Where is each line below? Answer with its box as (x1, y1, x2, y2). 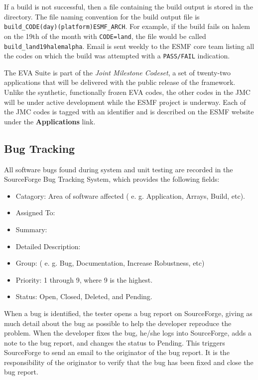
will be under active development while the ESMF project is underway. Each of (4, 96, 246, 107)
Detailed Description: (15, 241, 81, 251)
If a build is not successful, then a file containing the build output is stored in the (4, 1, 253, 11)
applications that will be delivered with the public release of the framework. (4, 77, 236, 87)
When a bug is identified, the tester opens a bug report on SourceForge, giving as (4, 308, 253, 318)
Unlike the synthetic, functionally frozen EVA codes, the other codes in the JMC (4, 87, 251, 97)
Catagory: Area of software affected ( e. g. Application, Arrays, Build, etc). (15, 190, 245, 201)
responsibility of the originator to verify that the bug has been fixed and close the (4, 357, 254, 367)
